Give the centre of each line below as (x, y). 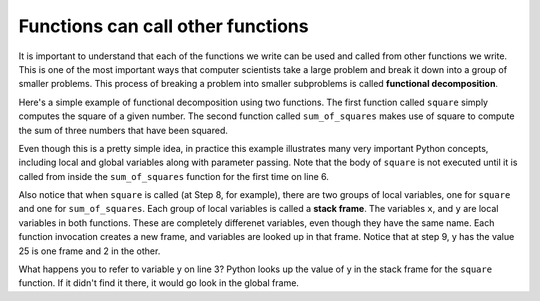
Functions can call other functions (163, 26)
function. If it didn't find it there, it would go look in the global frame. (159, 283)
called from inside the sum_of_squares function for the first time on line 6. (174, 176)
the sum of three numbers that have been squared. (123, 130)
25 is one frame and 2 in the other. (89, 251)
